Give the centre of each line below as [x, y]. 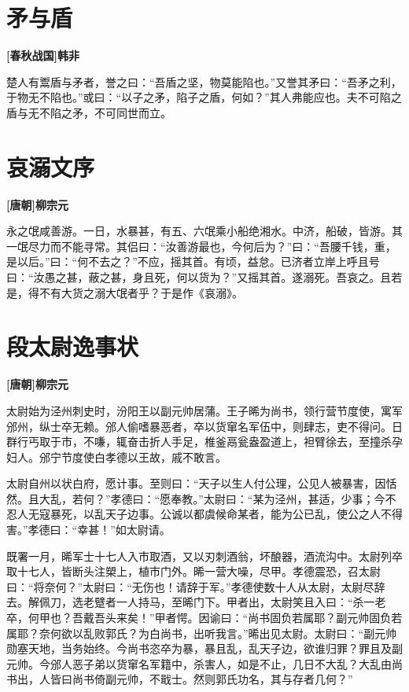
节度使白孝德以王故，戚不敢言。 [144, 456]
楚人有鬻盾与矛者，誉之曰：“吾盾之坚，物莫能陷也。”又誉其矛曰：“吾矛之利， [204, 81]
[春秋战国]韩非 [43, 55]
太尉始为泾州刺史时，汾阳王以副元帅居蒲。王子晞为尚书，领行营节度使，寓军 [204, 410]
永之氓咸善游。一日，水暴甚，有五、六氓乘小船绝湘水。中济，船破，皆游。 [199, 231]
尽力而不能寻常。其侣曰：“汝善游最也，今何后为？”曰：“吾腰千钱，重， [212, 246]
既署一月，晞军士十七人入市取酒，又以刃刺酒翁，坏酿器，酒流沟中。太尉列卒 [204, 556]
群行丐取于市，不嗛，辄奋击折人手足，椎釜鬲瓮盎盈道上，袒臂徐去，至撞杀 [199, 442]
